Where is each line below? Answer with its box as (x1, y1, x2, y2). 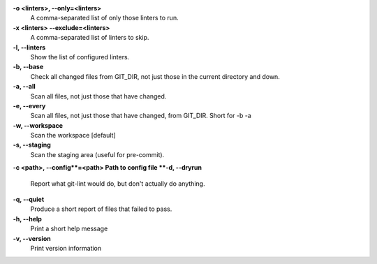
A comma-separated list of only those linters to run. (30, 14, 179, 22)
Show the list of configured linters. (30, 52, 130, 61)
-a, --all (13, 82, 36, 91)
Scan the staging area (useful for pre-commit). (30, 150, 165, 159)
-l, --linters (13, 43, 46, 52)
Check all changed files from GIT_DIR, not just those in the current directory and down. (30, 72, 281, 80)
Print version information (30, 244, 102, 252)
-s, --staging (13, 140, 52, 149)
